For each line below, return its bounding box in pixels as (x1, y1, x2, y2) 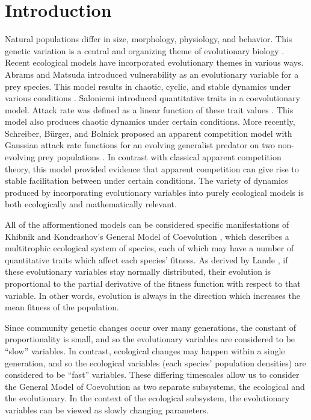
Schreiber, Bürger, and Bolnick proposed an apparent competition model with (5, 127, 292, 139)
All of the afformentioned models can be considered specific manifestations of (5, 218, 289, 231)
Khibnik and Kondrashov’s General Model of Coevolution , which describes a (5, 230, 289, 242)
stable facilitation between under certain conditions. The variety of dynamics (5, 174, 288, 187)
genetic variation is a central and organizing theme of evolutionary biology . (5, 44, 285, 57)
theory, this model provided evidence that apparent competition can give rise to (5, 162, 299, 175)
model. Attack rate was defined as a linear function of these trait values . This (5, 103, 294, 116)
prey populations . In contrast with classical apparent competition (37, 151, 282, 163)
